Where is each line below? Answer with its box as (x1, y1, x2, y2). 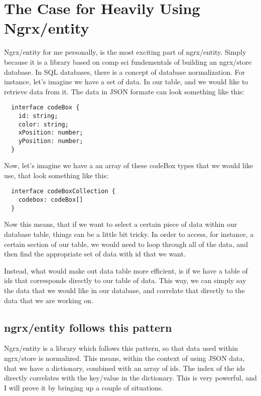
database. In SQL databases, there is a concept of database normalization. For (4, 66, 245, 77)
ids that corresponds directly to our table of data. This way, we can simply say (4, 275, 246, 286)
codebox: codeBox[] (18, 196, 83, 204)
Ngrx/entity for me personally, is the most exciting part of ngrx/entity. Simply (4, 47, 246, 57)
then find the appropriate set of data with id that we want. (4, 248, 186, 259)
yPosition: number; (18, 137, 83, 145)
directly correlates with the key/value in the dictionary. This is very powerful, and (4, 372, 257, 383)
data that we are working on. (4, 295, 93, 305)
